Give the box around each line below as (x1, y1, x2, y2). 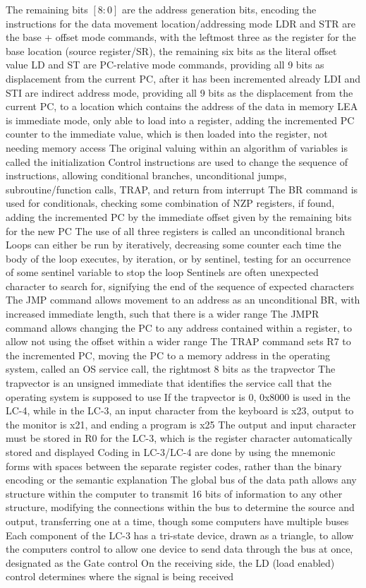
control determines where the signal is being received (6, 569, 234, 584)
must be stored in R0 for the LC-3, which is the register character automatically (6, 431, 353, 445)
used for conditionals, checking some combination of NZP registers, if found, (6, 196, 335, 210)
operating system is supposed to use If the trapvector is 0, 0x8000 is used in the (6, 389, 350, 404)
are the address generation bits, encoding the (122, 2, 317, 16)
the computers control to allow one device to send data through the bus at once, (6, 541, 353, 556)
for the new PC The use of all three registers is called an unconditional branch (6, 223, 345, 238)
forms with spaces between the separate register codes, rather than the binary (6, 458, 342, 473)
